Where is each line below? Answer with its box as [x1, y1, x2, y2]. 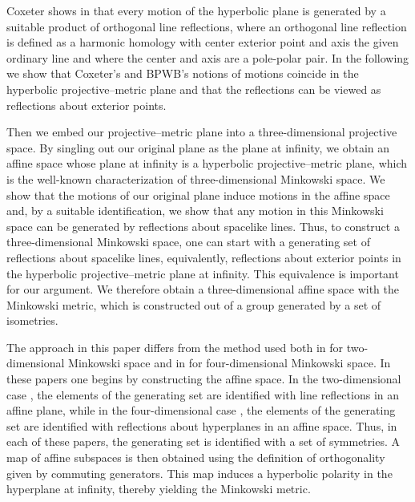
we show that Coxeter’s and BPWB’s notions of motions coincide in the [6, 65, 359, 82]
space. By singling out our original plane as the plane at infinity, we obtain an [6, 139, 390, 156]
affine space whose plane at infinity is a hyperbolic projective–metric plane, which [6, 155, 408, 172]
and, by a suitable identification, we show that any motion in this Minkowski [6, 202, 384, 219]
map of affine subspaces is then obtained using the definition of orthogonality [6, 449, 385, 466]
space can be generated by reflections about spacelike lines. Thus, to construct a [6, 217, 400, 234]
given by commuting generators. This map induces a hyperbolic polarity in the [6, 464, 393, 481]
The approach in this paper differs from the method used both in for [6, 338, 344, 355]
